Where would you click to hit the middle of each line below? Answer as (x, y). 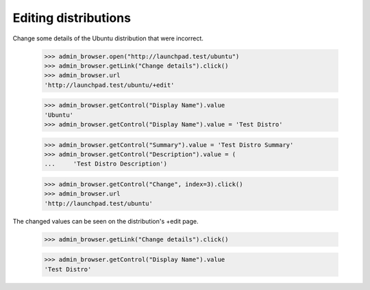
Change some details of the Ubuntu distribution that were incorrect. (108, 38)
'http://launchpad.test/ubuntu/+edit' (109, 85)
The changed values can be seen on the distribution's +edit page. (106, 221)
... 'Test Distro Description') (106, 164)
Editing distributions (72, 18)
